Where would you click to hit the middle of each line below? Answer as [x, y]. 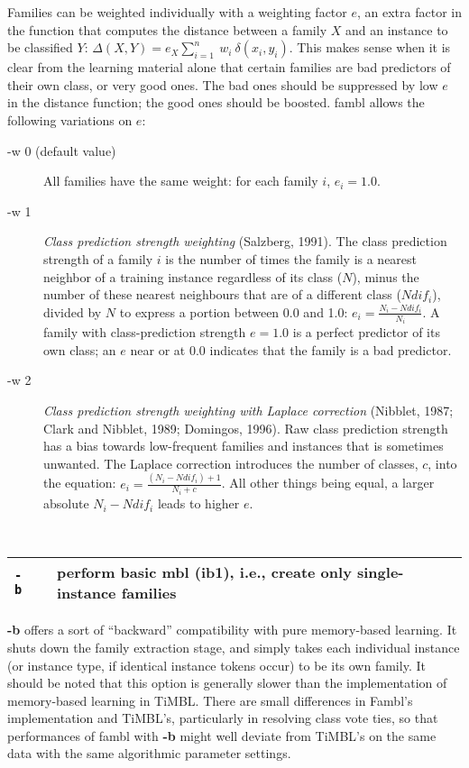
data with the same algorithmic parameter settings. [149, 753]
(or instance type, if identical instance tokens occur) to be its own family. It [216, 665]
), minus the [386, 276]
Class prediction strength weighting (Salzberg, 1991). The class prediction [245, 241]
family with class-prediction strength [145, 332]
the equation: [80, 483]
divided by [73, 311]
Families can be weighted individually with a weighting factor [177, 12]
